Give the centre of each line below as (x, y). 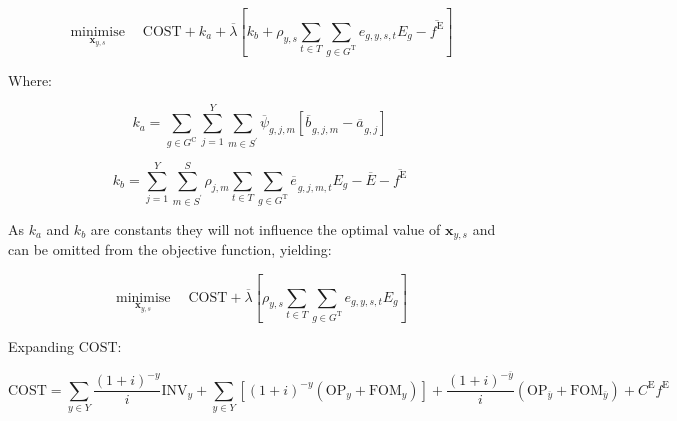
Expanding (41, 345)
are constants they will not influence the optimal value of (265, 228)
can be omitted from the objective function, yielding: (170, 249)
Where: (30, 79)
